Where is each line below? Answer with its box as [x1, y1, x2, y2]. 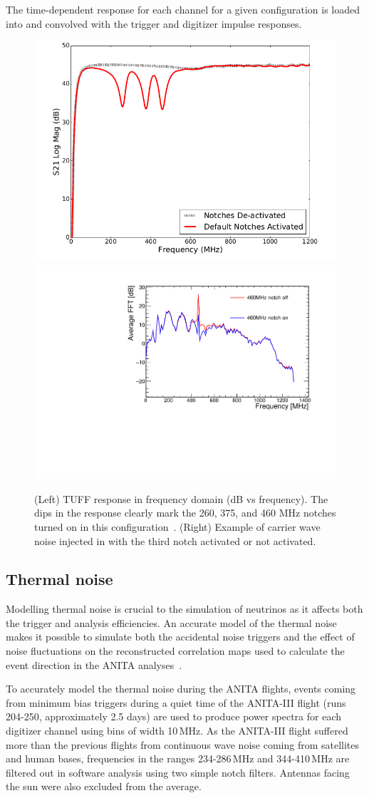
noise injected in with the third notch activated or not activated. [34, 533, 316, 548]
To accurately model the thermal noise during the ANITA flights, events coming [6, 681, 356, 696]
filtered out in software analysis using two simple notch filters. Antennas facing [6, 765, 350, 779]
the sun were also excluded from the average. [6, 779, 202, 794]
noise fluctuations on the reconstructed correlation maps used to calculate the [6, 643, 345, 658]
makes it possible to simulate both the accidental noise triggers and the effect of [6, 629, 355, 644]
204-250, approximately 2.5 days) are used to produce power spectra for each [6, 709, 342, 724]
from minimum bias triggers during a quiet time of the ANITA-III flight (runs [6, 695, 346, 710]
